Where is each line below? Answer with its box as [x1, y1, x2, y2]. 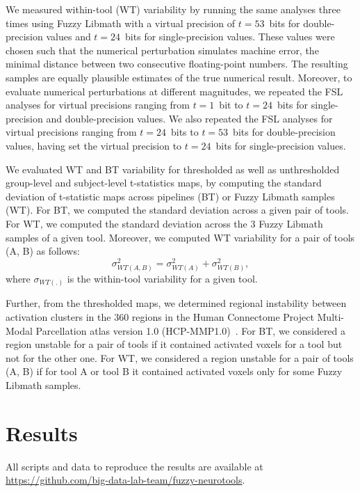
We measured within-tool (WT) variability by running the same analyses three [6, 2, 341, 16]
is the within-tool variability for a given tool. [67, 271, 258, 285]
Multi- [317, 310, 345, 324]
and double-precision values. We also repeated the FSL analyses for [46, 111, 333, 125]
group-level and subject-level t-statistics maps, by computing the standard [6, 175, 322, 190]
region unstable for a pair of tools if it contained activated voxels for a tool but [6, 337, 343, 351]
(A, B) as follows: [6, 244, 80, 258]
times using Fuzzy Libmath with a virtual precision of [6, 15, 236, 30]
